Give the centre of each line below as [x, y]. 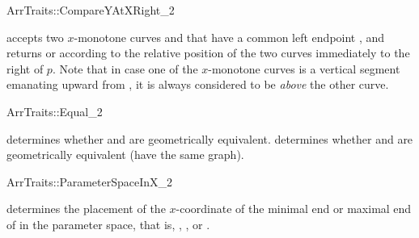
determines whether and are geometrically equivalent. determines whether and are [210, 138]
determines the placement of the [86, 209]
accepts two [35, 37]
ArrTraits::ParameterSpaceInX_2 [90, 181]
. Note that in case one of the [125, 68]
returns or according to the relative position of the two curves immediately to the [208, 53]
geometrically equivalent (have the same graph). [125, 154]
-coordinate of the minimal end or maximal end [294, 209]
